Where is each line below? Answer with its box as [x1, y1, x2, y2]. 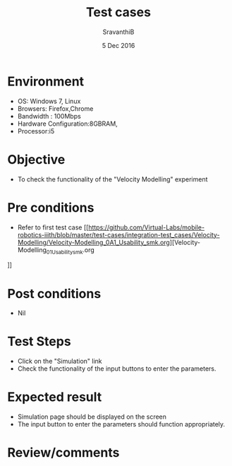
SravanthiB [102, 28, 135, 36]
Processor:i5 [17, 126, 55, 135]
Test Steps [7, 333, 72, 349]
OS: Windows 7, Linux [17, 97, 81, 105]
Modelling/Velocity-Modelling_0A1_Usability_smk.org [17, 238, 171, 246]
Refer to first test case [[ [17, 223, 89, 232]
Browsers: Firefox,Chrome [17, 104, 94, 113]
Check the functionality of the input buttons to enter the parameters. [17, 364, 216, 373]
